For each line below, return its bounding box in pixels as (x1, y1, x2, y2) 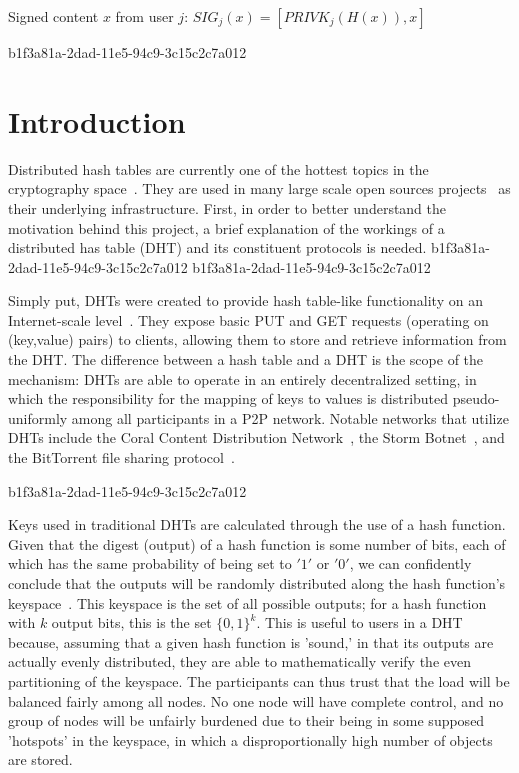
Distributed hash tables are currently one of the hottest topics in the (8, 158, 429, 179)
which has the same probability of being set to (8, 553, 292, 574)
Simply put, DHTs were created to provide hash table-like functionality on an (8, 290, 483, 311)
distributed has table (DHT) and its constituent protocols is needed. (8, 237, 427, 258)
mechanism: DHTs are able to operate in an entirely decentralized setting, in (8, 368, 477, 389)
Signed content (8, 6, 99, 26)
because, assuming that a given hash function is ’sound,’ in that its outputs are (8, 631, 494, 652)
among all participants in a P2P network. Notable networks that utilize (71, 407, 509, 428)
